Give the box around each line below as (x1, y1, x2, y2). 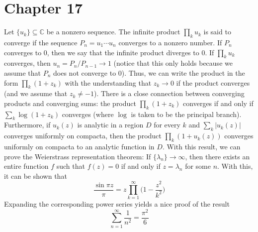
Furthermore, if (4, 119, 51, 130)
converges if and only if (183, 98, 254, 108)
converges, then (4, 58, 51, 68)
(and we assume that (4, 88, 68, 99)
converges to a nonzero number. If (118, 37, 222, 47)
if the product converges (176, 77, 250, 88)
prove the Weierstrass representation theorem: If (4, 151, 151, 161)
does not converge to (53, 67, 116, 78)
